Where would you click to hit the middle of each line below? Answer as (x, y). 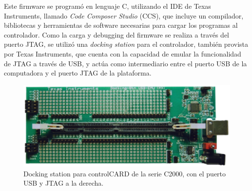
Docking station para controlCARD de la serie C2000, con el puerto (125, 173)
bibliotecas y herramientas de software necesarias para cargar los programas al (121, 25)
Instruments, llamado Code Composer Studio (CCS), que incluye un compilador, (124, 15)
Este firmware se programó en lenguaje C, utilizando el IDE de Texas (107, 6)
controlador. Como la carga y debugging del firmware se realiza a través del (116, 34)
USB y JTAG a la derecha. (64, 183)
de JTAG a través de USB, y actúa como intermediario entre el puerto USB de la (126, 63)
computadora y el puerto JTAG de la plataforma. (78, 73)
